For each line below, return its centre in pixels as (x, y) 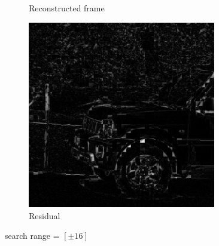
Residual (45, 215)
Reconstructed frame (67, 8)
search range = (32, 236)
